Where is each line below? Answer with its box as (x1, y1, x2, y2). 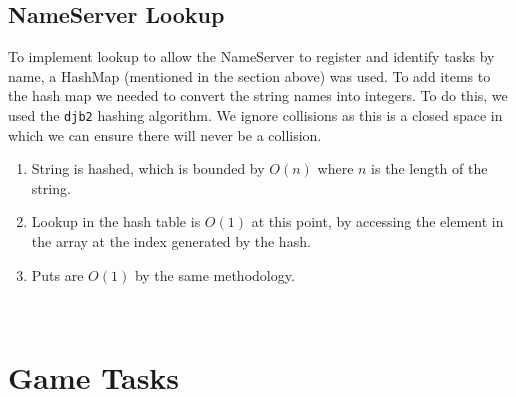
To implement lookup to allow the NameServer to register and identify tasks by (8, 46, 495, 67)
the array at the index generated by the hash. (31, 231, 311, 252)
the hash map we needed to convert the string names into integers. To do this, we (8, 85, 508, 106)
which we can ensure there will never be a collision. (8, 124, 322, 145)
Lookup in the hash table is (31, 211, 201, 232)
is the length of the (371, 158, 488, 179)
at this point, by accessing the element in (251, 211, 504, 232)
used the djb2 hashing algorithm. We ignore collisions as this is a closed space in (8, 104, 503, 125)
